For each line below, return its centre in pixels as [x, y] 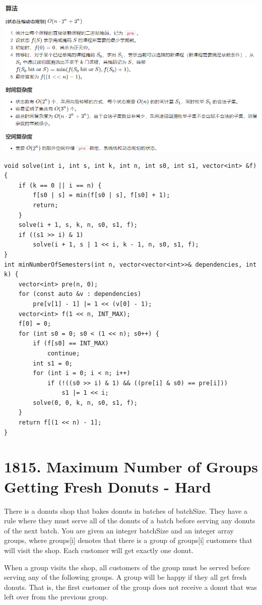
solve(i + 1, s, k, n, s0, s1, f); [78, 225]
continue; [63, 353]
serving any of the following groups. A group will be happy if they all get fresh [125, 577]
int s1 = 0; [53, 363]
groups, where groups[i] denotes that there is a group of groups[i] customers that [128, 540]
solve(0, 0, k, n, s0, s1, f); [85, 403]
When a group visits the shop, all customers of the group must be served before [127, 567]
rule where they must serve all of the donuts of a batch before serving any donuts [130, 521]
